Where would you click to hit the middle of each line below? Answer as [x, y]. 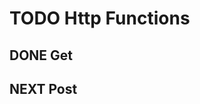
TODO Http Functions [100, 18]
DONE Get [41, 55]
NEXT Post [43, 88]
